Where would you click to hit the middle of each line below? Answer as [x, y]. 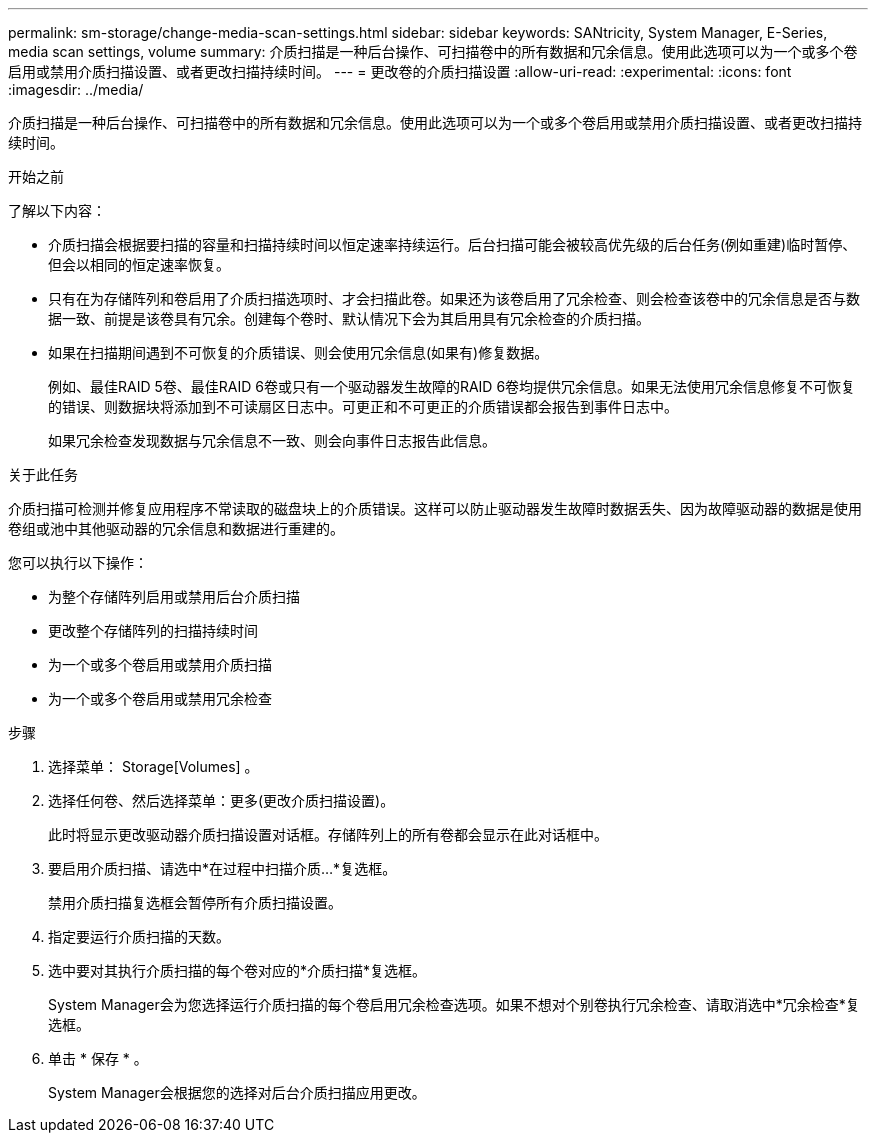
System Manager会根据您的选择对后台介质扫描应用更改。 [237, 1092]
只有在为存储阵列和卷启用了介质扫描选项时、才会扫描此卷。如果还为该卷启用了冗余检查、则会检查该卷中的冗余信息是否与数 [454, 298]
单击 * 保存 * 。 [98, 1058]
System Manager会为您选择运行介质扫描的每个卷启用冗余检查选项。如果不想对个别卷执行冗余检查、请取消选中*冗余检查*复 [454, 1004]
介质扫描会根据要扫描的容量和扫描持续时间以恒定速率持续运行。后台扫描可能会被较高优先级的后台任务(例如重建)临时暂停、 [452, 244]
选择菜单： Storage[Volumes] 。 [153, 766]
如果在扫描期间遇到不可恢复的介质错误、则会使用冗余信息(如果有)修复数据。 [298, 352]
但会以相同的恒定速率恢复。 [139, 264]
